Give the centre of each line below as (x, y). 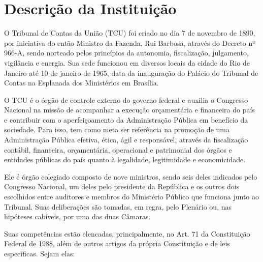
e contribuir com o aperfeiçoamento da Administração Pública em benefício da (126, 119)
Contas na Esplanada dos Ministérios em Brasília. (81, 83)
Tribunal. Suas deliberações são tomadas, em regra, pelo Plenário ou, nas (118, 206)
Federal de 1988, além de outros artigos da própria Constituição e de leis (117, 243)
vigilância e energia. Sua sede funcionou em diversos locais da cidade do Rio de (127, 62)
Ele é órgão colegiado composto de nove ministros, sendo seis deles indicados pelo (131, 176)
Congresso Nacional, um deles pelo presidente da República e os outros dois (122, 186)
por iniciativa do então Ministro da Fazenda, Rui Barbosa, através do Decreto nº (130, 42)
